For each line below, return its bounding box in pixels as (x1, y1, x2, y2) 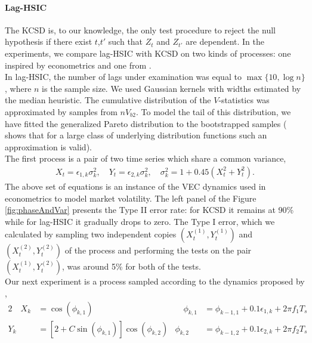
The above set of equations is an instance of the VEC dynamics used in (5, 180, 266, 192)
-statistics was (218, 94, 270, 106)
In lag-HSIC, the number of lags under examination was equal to (5, 70, 242, 83)
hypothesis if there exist (5, 35, 92, 48)
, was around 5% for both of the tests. (62, 260, 201, 273)
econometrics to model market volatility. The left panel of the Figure (5, 191, 257, 204)
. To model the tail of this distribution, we (135, 105, 291, 118)
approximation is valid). (5, 140, 92, 153)
